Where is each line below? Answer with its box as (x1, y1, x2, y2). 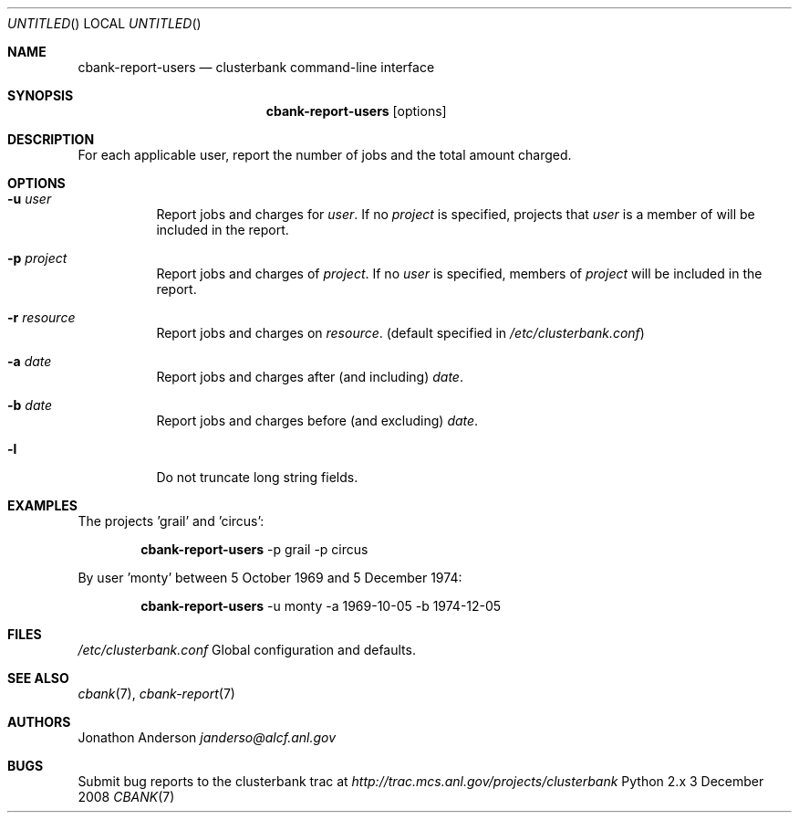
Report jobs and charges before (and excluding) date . (156, 413, 479, 428)
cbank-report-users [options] (265, 103, 447, 119)
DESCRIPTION (7, 131, 95, 147)
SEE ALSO (7, 670, 69, 686)
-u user (7, 191, 52, 206)
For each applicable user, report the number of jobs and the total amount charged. (78, 147, 572, 163)
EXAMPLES (7, 498, 78, 513)
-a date (7, 353, 52, 369)
